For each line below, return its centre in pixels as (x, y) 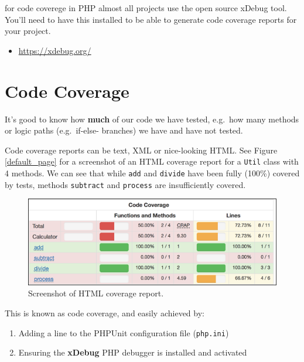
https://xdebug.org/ (55, 50)
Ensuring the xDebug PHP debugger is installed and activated (133, 352)
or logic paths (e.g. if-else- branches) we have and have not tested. (124, 130)
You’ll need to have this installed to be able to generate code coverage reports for (151, 19)
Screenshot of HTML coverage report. (96, 293)
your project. (28, 31)
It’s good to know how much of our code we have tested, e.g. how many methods (152, 119)
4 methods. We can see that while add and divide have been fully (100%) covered (152, 173)
